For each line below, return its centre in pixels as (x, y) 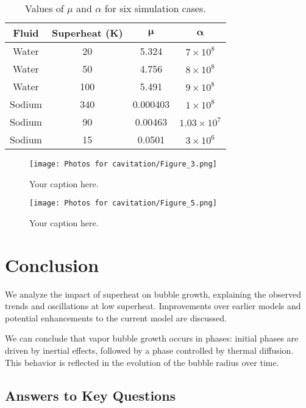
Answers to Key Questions (91, 395)
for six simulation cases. (155, 8)
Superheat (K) (87, 33)
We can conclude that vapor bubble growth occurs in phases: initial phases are (152, 338)
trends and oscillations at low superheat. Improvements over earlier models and (153, 306)
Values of (44, 8)
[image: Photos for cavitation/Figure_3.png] (123, 164)
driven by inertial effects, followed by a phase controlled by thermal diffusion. (149, 350)
